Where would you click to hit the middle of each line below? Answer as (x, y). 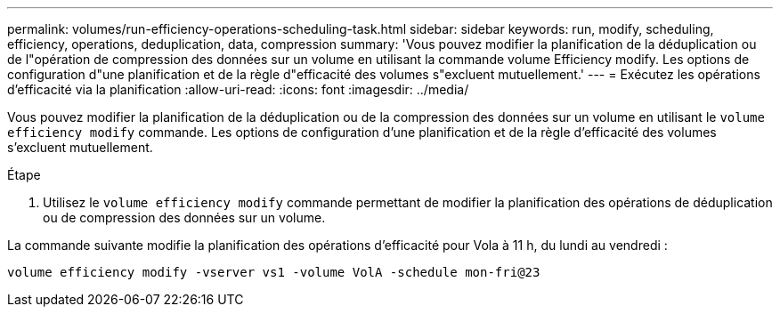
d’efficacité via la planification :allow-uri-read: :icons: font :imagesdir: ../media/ (238, 89)
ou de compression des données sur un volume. (184, 217)
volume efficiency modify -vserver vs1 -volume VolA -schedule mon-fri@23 (274, 272)
